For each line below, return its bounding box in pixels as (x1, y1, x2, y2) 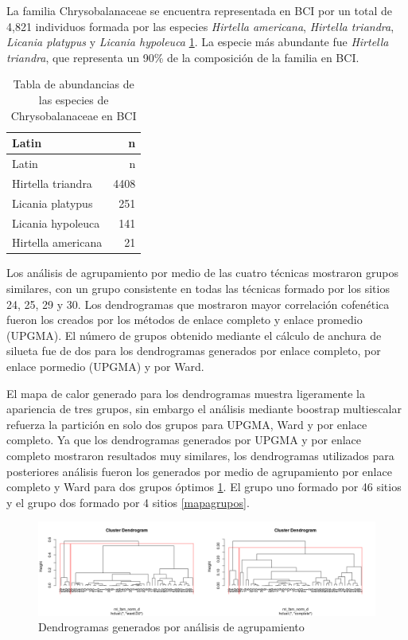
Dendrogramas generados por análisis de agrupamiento (38, 619, 305, 635)
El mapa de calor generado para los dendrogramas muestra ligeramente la (6, 384, 366, 401)
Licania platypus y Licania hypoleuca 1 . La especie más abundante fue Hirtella (6, 33, 389, 50)
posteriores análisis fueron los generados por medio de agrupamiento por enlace (6, 462, 392, 479)
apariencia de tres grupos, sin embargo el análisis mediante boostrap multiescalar (6, 400, 402, 417)
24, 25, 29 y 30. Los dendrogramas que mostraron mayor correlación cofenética (6, 295, 390, 312)
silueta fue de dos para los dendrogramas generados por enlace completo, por (6, 342, 381, 359)
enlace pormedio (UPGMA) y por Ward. (6, 358, 204, 375)
